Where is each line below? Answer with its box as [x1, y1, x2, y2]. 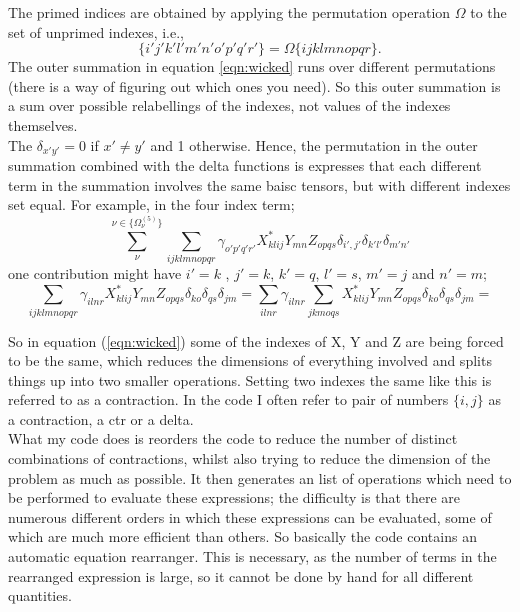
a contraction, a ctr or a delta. [8, 408, 194, 429]
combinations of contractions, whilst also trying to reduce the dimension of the [8, 448, 491, 469]
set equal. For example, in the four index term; [8, 194, 295, 215]
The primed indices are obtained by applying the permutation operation [8, 2, 451, 22]
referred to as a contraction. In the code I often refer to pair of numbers [8, 389, 449, 410]
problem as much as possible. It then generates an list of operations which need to [8, 467, 512, 488]
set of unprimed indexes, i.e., [8, 21, 184, 42]
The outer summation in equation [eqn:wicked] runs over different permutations [8, 56, 496, 77]
